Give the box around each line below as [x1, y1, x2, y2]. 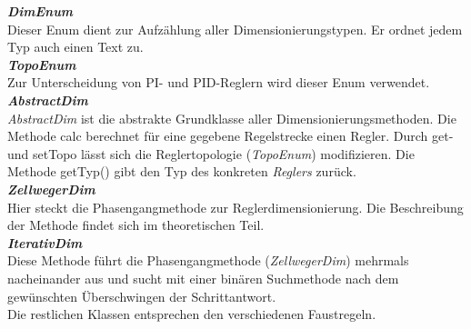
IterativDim [7, 233, 83, 252]
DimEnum [7, 2, 74, 20]
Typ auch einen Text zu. [7, 37, 144, 56]
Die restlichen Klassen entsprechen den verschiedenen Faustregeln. [7, 304, 376, 324]
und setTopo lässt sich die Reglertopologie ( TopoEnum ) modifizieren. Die [7, 144, 415, 163]
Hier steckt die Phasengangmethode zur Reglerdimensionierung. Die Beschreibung [7, 197, 464, 216]
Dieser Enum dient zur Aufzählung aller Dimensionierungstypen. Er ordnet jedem [7, 19, 463, 38]
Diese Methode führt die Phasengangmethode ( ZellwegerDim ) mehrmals [7, 251, 409, 270]
